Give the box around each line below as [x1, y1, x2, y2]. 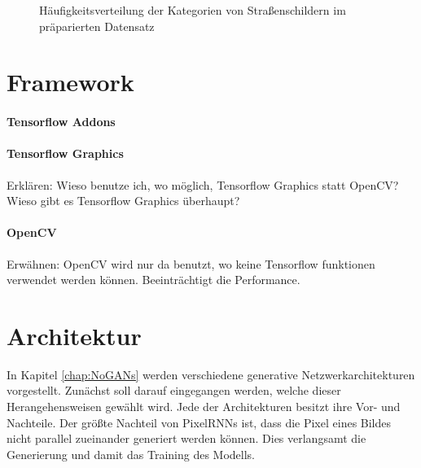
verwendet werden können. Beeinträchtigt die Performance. [7, 271, 300, 288]
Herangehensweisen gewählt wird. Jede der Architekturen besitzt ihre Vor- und [7, 398, 401, 415]
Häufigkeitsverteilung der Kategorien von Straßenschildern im [39, 2, 346, 18]
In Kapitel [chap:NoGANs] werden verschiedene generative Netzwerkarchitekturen [7, 365, 415, 383]
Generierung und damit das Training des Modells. [7, 445, 255, 462]
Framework [7, 65, 134, 98]
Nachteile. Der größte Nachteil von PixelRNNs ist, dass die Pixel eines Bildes [7, 413, 392, 431]
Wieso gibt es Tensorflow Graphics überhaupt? [7, 192, 240, 209]
